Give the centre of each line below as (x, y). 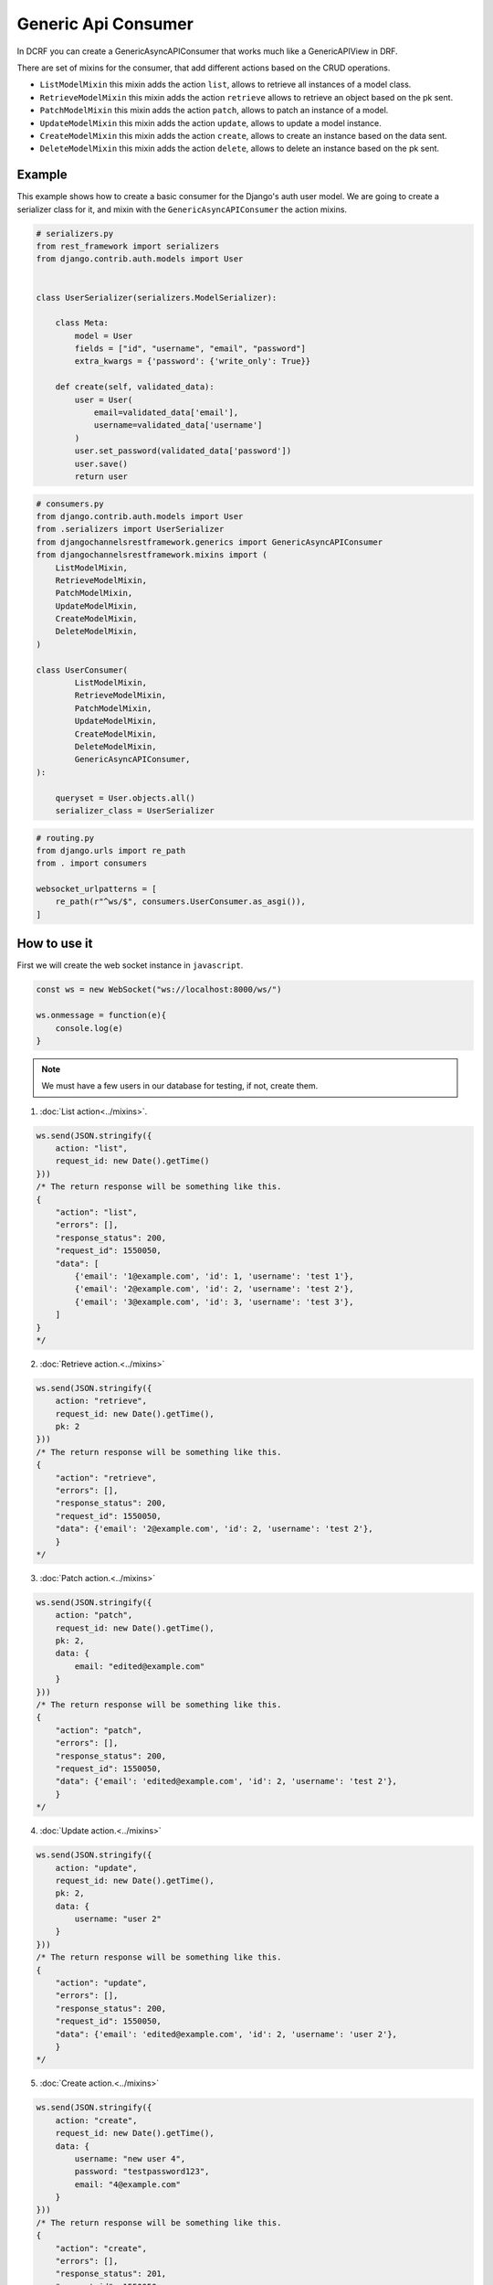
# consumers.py (70, 504)
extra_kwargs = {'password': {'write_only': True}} (193, 361)
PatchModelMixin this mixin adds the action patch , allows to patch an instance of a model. (214, 111)
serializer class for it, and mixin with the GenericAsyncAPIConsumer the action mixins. (182, 209)
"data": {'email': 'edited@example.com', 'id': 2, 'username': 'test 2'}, (226, 1781)
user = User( (104, 399)
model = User (104, 335)
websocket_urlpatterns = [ (96, 889)
